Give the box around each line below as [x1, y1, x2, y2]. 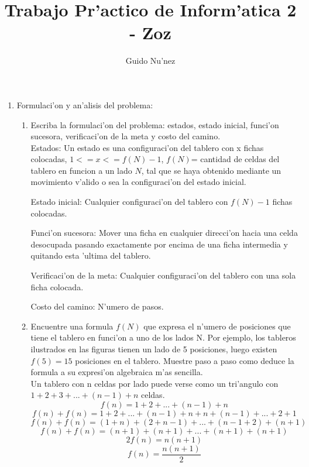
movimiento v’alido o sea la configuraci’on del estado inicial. [30, 176, 246, 188]
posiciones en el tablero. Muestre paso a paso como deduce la [75, 354, 294, 366]
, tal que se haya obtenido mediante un [141, 164, 281, 176]
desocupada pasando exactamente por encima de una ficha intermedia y [30, 238, 288, 250]
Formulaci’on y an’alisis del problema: [16, 98, 153, 111]
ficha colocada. [30, 280, 84, 293]
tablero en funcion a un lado [30, 164, 132, 176]
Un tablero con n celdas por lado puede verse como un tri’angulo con [30, 377, 279, 389]
